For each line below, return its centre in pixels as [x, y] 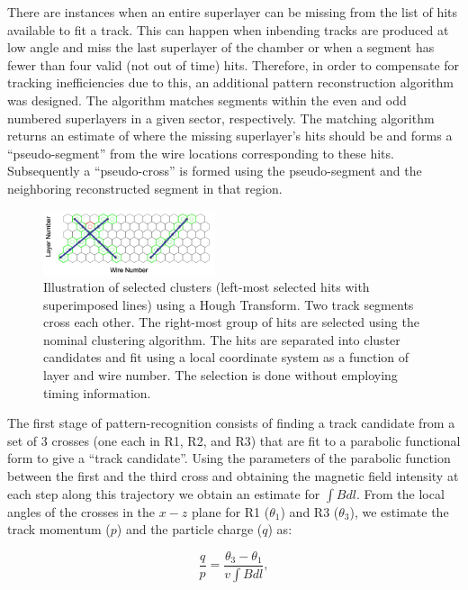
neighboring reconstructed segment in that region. [145, 188]
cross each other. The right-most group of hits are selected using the [231, 322]
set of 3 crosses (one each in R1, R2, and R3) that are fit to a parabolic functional [234, 440]
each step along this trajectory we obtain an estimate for [164, 493]
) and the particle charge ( [189, 529]
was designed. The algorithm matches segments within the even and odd [207, 100]
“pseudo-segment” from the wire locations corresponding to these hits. [201, 153]
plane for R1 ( [231, 511]
